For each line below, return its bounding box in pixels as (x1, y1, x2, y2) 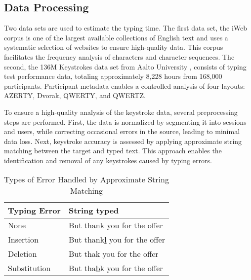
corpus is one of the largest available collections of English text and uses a (4, 32, 228, 42)
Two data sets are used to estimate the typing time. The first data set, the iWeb (4, 23, 248, 33)
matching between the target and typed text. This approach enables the (4, 145, 222, 156)
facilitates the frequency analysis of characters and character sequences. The (4, 51, 235, 62)
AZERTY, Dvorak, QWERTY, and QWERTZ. (4, 90, 146, 101)
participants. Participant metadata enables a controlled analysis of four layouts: (4, 80, 245, 91)
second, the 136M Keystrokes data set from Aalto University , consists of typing (4, 61, 247, 71)
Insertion (8, 233, 39, 245)
